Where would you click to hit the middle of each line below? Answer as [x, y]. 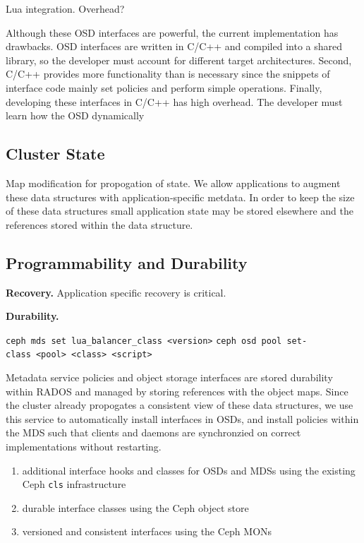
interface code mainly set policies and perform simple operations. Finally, [164, 87]
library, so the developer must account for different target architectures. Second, [179, 60]
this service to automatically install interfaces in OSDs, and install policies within [182, 418]
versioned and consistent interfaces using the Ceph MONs [147, 531]
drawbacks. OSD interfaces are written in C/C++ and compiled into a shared [174, 46]
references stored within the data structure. [99, 224]
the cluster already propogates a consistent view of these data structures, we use [180, 405]
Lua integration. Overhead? [65, 8]
